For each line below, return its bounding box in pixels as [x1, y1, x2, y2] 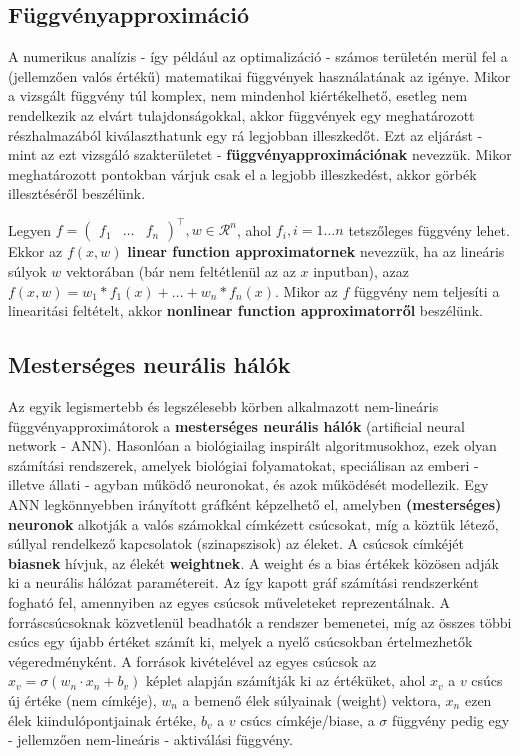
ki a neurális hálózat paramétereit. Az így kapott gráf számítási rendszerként [8, 572, 479, 593]
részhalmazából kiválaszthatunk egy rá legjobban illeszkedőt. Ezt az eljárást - [8, 124, 483, 145]
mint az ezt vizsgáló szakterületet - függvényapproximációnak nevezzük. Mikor [8, 144, 512, 165]
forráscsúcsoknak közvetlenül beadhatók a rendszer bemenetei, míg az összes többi [8, 611, 512, 632]
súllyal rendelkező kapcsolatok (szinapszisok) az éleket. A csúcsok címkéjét [8, 533, 464, 554]
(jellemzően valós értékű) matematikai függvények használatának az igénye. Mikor [8, 65, 511, 86]
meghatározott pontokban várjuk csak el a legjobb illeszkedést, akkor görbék [8, 163, 477, 184]
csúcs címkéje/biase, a [240, 709, 375, 730]
